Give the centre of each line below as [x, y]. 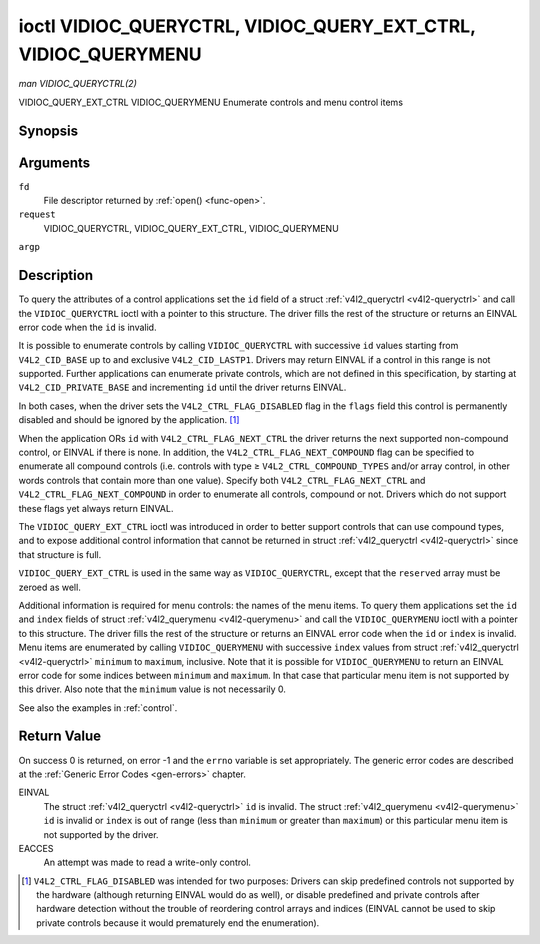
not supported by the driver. [101, 834]
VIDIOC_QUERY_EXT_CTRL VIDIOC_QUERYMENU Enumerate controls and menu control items [211, 102]
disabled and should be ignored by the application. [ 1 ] [129, 420]
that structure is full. [60, 554]
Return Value [60, 736]
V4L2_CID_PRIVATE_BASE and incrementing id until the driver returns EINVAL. [182, 387]
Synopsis [48, 130]
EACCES [36, 848]
